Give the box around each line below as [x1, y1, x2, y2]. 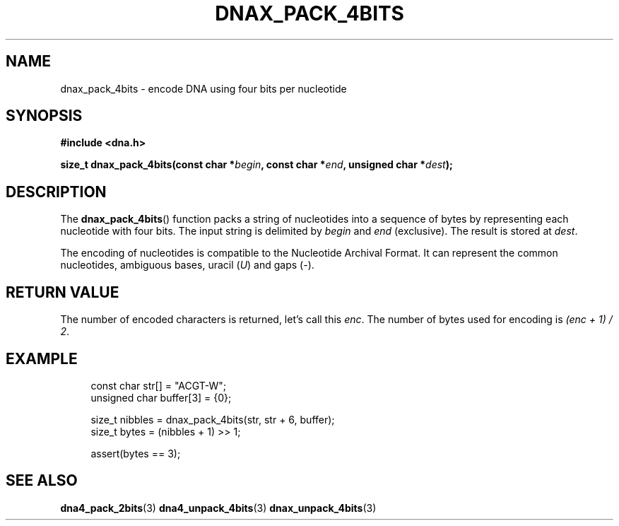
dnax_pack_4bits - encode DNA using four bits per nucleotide [60, 82, 347, 95]
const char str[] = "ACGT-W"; [90, 379, 227, 392]
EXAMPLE [6, 349, 78, 368]
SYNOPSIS [6, 107, 83, 125]
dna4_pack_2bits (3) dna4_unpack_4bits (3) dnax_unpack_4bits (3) [60, 501, 377, 514]
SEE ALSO [6, 472, 78, 490]
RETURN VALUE [6, 283, 119, 301]
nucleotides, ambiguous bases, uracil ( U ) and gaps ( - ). [60, 259, 314, 271]
